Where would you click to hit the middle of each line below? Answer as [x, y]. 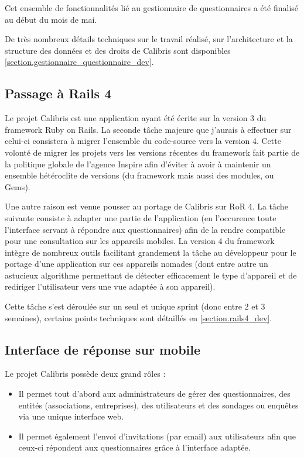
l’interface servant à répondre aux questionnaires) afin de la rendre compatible [145, 229]
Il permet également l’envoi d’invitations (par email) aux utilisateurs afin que [157, 436]
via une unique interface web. [71, 416]
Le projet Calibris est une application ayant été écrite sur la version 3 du [136, 118]
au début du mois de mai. [51, 19]
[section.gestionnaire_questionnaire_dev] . [79, 62]
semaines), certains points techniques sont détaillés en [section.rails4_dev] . [139, 317]
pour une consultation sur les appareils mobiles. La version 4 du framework [140, 241]
